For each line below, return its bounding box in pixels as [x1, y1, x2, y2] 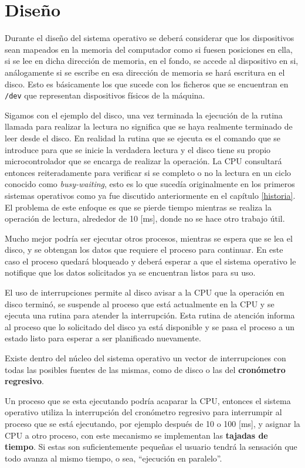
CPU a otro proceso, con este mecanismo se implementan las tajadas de [5, 429, 268, 441]
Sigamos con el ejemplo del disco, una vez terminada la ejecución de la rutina [5, 108, 283, 121]
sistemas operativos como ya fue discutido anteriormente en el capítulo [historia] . [5, 189, 296, 201]
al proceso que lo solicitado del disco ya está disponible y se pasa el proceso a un [5, 320, 295, 333]
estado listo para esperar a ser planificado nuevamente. [5, 332, 201, 344]
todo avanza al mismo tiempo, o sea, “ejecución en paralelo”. [5, 452, 222, 464]
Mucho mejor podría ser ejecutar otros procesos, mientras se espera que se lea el [5, 232, 293, 244]
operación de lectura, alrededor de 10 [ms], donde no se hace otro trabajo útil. [5, 212, 285, 225]
